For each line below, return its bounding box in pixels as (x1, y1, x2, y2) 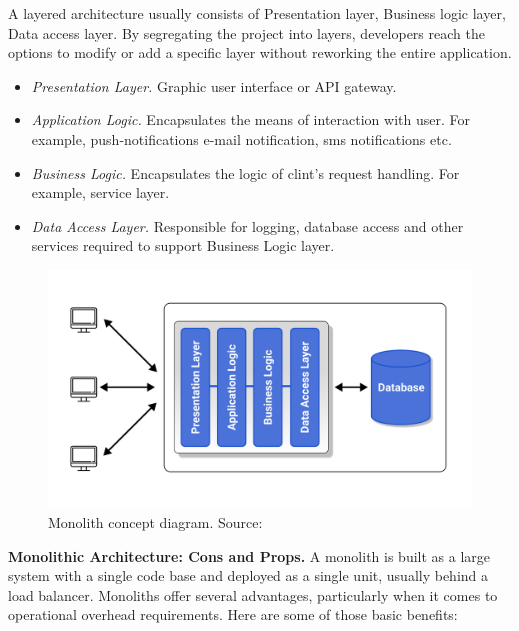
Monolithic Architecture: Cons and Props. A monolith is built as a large (8, 545, 491, 566)
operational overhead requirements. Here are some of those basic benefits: (8, 604, 458, 625)
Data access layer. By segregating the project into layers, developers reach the (8, 22, 485, 43)
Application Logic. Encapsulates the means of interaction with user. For (31, 109, 470, 130)
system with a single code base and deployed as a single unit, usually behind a (8, 565, 489, 586)
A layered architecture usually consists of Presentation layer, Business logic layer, (8, 3, 506, 23)
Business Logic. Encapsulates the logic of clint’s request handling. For (31, 162, 460, 183)
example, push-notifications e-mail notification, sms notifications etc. (31, 128, 452, 149)
